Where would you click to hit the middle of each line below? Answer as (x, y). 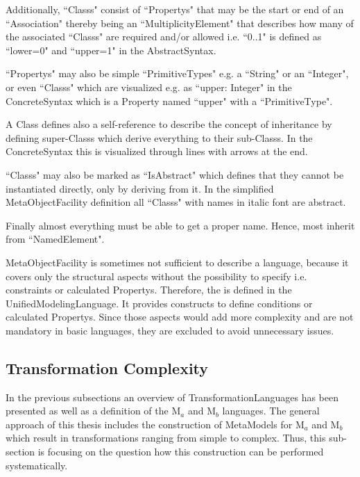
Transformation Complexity (107, 367)
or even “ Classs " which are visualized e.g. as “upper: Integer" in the (149, 87)
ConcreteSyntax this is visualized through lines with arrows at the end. (157, 151)
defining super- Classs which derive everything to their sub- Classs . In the (159, 137)
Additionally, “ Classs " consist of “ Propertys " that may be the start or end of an (175, 9)
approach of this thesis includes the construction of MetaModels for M (155, 424)
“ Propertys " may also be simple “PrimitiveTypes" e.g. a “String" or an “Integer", (177, 73)
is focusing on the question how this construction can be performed (181, 452)
